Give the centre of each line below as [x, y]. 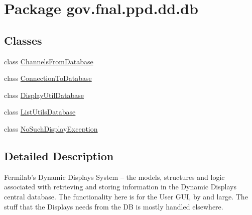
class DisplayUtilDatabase [44, 95]
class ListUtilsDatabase [40, 112]
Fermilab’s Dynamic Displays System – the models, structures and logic [114, 177]
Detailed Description [59, 155]
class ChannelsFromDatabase [49, 61]
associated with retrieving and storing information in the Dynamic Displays [120, 187]
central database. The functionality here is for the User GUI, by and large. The [126, 196]
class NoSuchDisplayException [51, 128]
